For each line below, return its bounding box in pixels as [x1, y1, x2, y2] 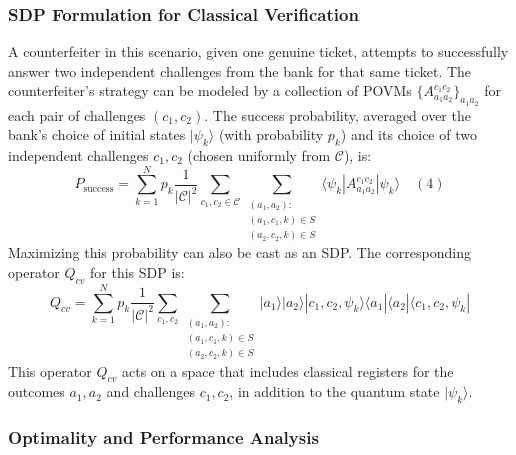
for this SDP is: [90, 261, 185, 282]
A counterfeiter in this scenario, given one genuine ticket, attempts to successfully [8, 41, 509, 62]
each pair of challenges [8, 104, 146, 125]
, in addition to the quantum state [229, 381, 440, 402]
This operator [8, 360, 92, 381]
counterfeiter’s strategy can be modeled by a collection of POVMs [8, 80, 412, 101]
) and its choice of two [340, 124, 477, 145]
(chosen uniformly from [187, 145, 331, 165]
